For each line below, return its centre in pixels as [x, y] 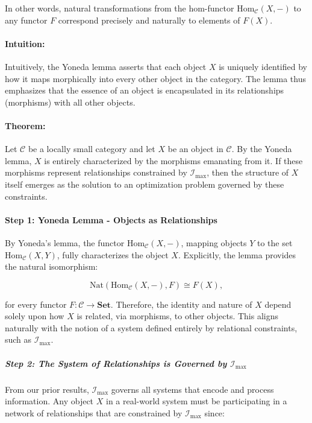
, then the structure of [248, 172]
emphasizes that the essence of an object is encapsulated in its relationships [145, 90]
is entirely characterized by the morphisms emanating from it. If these [173, 160]
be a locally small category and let [92, 149]
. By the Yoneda [262, 149]
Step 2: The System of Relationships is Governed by [116, 363]
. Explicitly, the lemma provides [237, 254]
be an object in [195, 149]
